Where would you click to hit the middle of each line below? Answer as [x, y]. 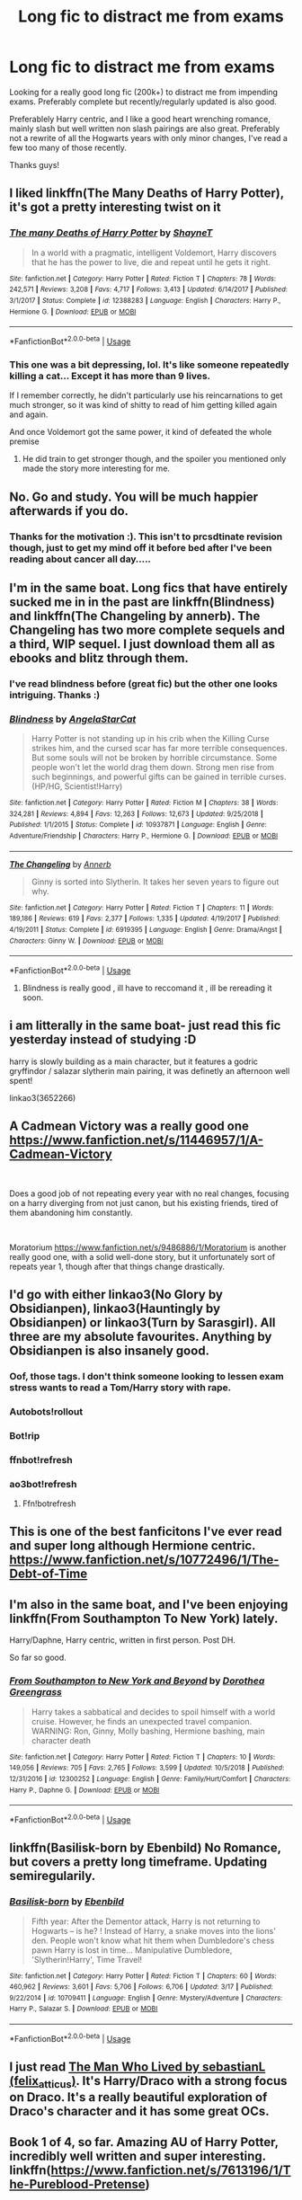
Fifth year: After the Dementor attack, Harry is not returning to [146, 1921]
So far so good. [38, 1658]
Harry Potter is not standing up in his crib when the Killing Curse [150, 739]
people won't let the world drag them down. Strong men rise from [153, 767]
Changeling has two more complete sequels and [147, 630]
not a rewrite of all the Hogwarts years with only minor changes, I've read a [148, 137]
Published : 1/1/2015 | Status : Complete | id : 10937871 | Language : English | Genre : [138, 825]
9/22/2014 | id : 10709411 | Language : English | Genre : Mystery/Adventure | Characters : [146, 1998]
